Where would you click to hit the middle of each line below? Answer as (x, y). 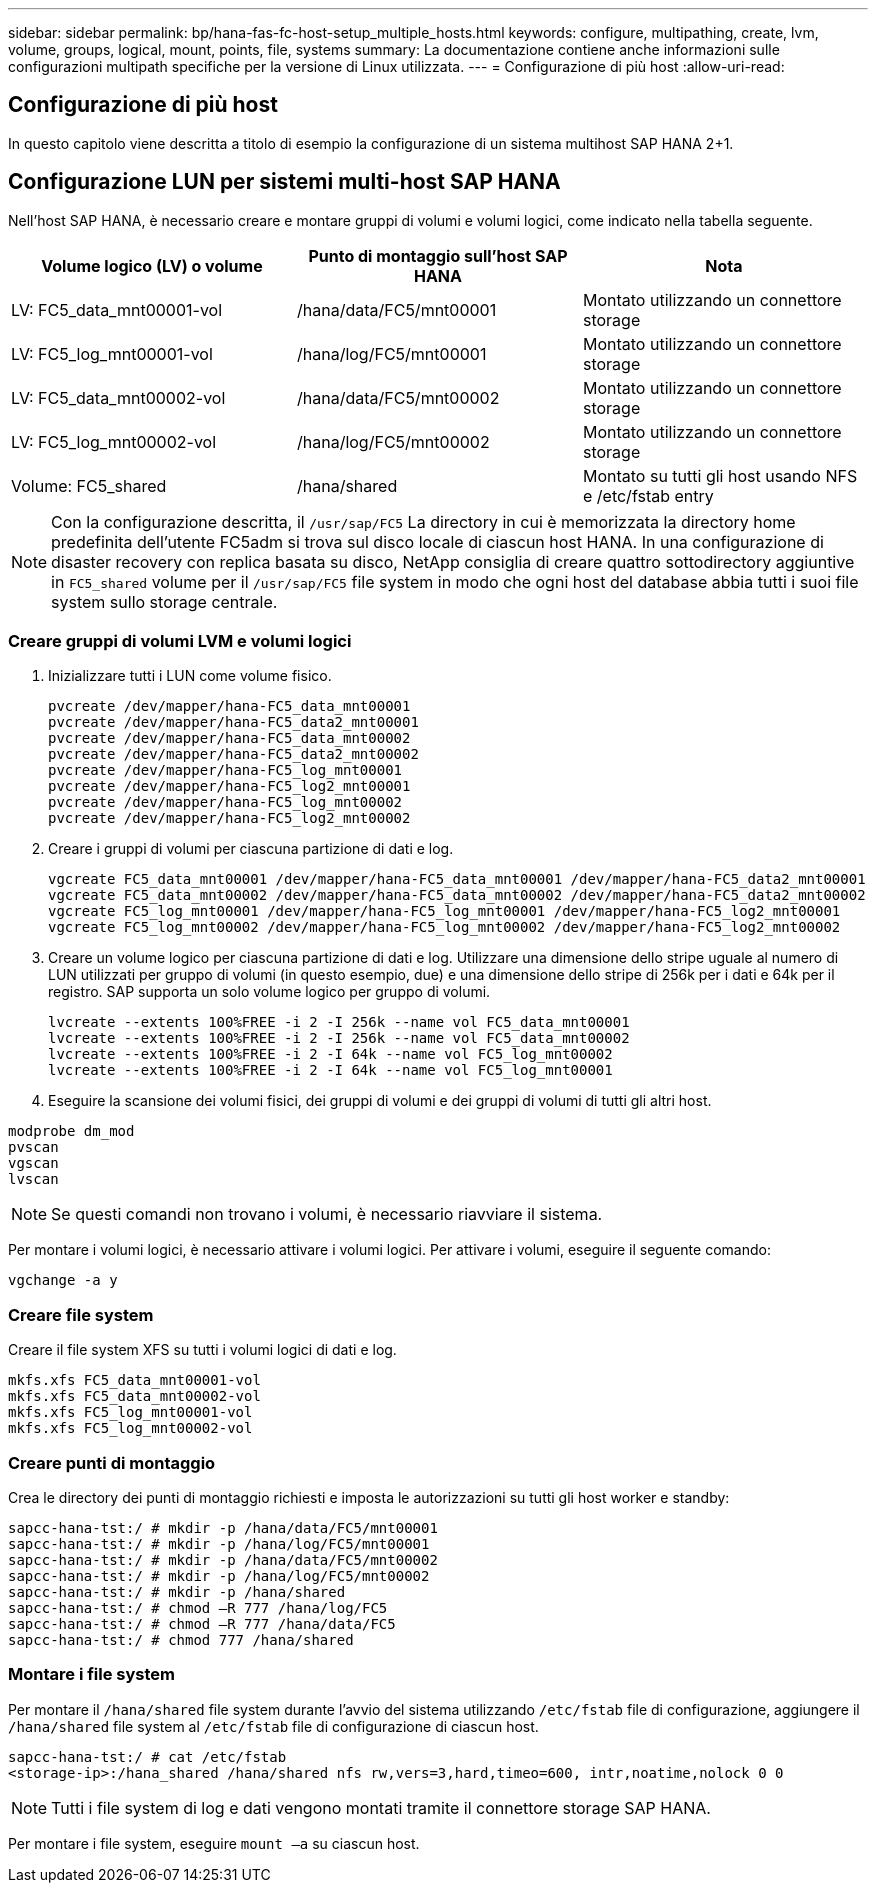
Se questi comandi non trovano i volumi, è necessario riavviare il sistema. (327, 1214)
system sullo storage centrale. (164, 601)
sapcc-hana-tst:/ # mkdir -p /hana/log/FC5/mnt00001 (219, 1543)
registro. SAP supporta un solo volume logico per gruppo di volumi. (269, 992)
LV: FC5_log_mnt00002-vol (114, 441)
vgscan (33, 1163)
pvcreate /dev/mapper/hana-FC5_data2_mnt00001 (233, 722)
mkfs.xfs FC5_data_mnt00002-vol (134, 1396)
